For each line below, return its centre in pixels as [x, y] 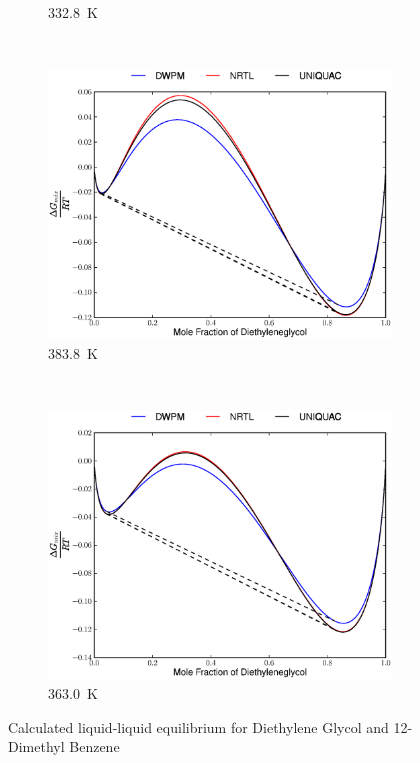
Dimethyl [36, 746]
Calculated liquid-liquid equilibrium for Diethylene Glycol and [198, 726]
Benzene [94, 746]
